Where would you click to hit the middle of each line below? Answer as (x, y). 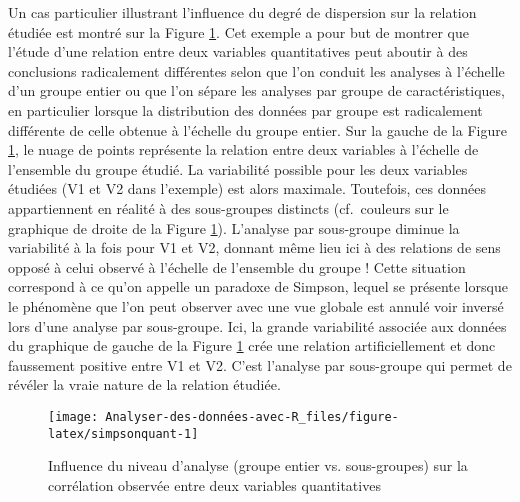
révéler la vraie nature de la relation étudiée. (144, 384)
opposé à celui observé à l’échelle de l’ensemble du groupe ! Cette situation (237, 266)
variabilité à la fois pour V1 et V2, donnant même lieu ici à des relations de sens (254, 247)
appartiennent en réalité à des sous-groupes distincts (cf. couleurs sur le (228, 207)
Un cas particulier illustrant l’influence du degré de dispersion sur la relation (242, 12)
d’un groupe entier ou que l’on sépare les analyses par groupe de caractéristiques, (256, 90)
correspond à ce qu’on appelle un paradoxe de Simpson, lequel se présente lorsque (258, 286)
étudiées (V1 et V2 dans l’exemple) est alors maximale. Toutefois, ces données (247, 188)
